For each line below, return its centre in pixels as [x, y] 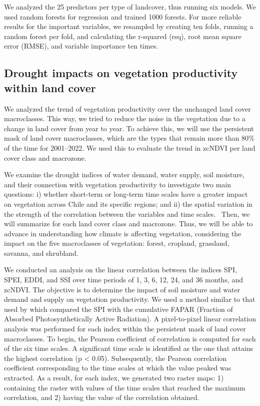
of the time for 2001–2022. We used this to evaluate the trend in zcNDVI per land [130, 147]
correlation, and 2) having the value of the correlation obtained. [102, 397]
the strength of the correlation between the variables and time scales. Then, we [127, 214]
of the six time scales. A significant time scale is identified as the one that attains [128, 348]
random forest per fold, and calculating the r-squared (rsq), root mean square [123, 36]
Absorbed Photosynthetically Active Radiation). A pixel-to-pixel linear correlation [130, 319]
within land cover [50, 87]
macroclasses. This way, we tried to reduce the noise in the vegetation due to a [125, 118]
